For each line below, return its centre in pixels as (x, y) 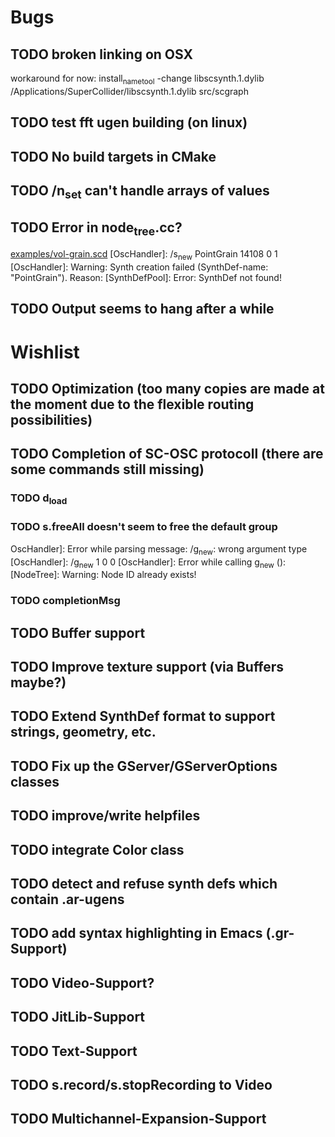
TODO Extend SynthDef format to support (143, 716)
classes (35, 781)
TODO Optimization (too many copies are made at (167, 388)
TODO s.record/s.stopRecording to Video (141, 1085)
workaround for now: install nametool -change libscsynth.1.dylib (137, 79)
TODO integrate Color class (97, 849)
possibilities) (51, 419)
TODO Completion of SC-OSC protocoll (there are (167, 454)
